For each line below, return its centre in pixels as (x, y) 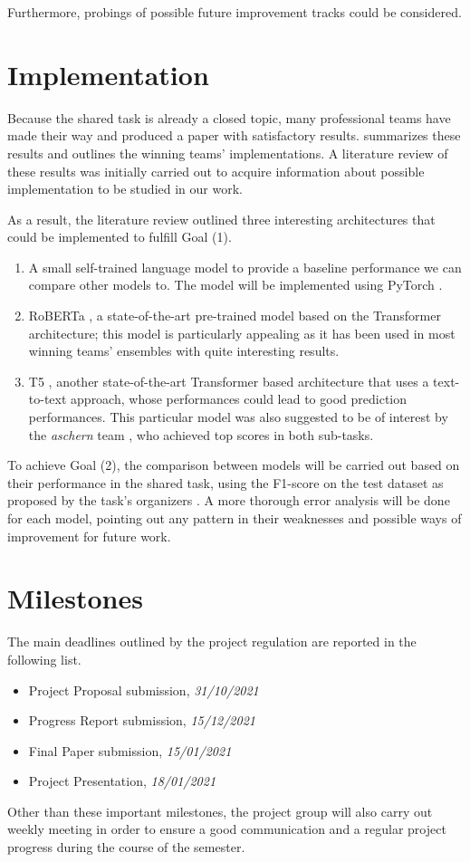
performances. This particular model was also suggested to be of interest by (238, 417)
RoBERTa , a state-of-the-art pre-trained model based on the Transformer (235, 316)
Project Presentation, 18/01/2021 (122, 781)
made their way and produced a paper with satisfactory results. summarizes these (234, 135)
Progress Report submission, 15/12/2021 (142, 720)
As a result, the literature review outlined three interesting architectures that (221, 219)
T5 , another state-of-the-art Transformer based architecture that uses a (229, 381)
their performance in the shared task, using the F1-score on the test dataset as (225, 482)
